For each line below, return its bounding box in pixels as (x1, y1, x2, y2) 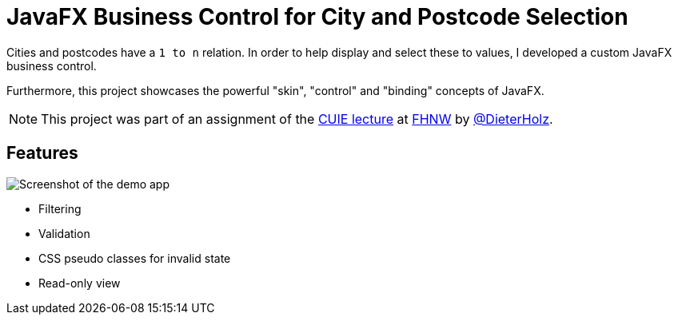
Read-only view (38, 275, 121, 290)
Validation (38, 226, 90, 240)
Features (6, 143, 78, 164)
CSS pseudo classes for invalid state (38, 251, 231, 265)
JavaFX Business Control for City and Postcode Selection (6, 3, 628, 30)
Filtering (38, 201, 82, 216)
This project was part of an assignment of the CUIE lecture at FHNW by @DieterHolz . (41, 110, 553, 127)
